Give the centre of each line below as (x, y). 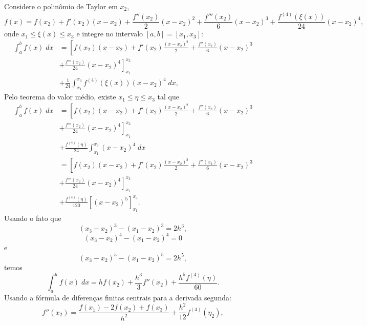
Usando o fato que (33, 218)
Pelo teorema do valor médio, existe (60, 97)
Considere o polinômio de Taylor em (61, 6)
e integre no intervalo (110, 34)
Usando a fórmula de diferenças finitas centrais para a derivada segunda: (118, 298)
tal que (168, 97)
